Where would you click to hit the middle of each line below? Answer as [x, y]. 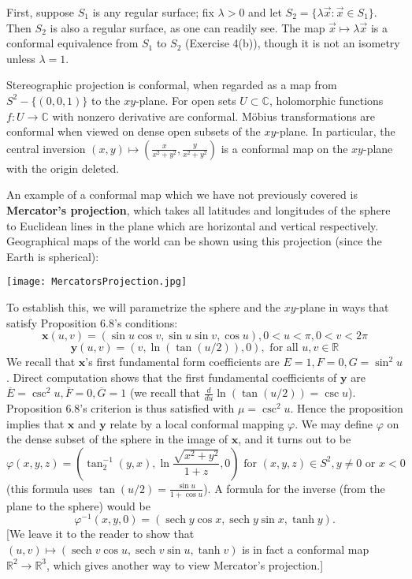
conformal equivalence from [72, 43]
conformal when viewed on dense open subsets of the [134, 131]
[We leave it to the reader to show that [100, 534]
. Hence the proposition [347, 408]
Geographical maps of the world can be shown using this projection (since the [194, 241]
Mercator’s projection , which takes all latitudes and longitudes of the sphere [199, 209]
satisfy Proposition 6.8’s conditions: [92, 322]
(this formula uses [50, 488]
